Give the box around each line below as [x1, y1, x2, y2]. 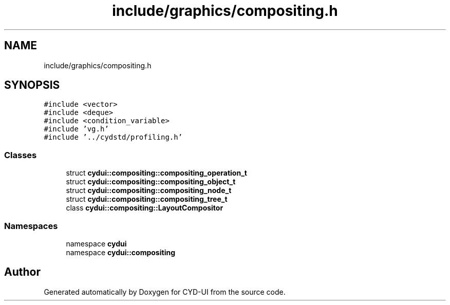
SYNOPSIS [4, 79, 60, 92]
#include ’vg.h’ [44, 125, 109, 134]
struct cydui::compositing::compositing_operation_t [66, 168, 247, 178]
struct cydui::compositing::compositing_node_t [66, 186, 232, 195]
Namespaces [4, 220, 58, 231]
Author [4, 265, 41, 279]
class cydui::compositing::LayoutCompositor [66, 203, 223, 213]
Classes [4, 149, 37, 160]
